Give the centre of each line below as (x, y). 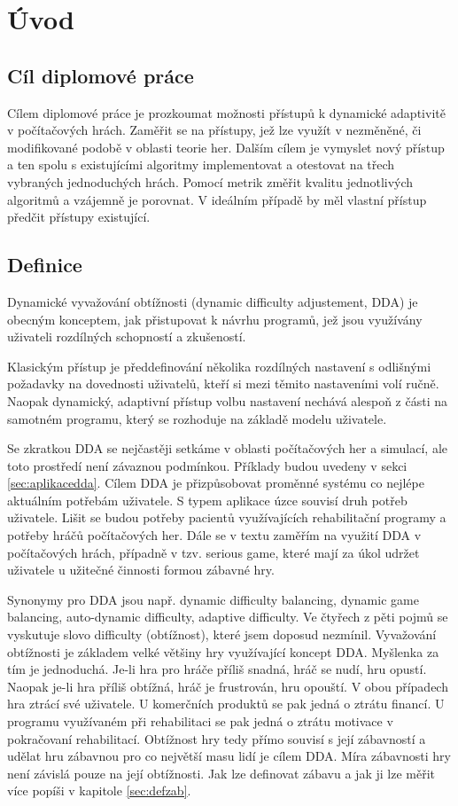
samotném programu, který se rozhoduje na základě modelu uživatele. (197, 418)
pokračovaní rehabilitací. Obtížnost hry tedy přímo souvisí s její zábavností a (217, 738)
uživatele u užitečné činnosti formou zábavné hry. (141, 570)
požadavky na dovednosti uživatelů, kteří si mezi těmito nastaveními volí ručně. (223, 383)
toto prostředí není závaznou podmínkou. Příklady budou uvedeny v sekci (207, 465)
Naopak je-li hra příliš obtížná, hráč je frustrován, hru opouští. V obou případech (228, 686)
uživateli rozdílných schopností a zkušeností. (127, 336)
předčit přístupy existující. (79, 217)
